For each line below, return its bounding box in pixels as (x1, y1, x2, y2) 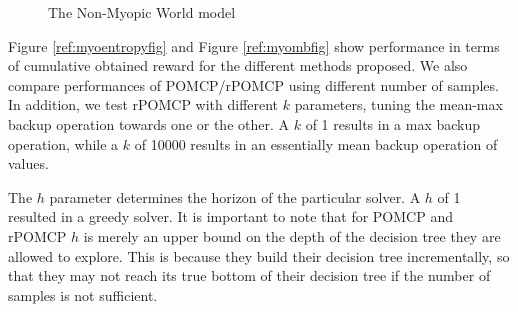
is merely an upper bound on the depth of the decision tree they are (83, 225, 501, 246)
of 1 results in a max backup (305, 113, 481, 134)
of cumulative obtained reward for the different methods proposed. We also (8, 55, 468, 76)
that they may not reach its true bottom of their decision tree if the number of (8, 265, 491, 286)
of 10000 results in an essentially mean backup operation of (134, 133, 498, 154)
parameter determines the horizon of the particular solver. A (49, 186, 421, 207)
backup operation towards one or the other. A (8, 113, 290, 134)
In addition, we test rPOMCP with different (8, 94, 279, 115)
